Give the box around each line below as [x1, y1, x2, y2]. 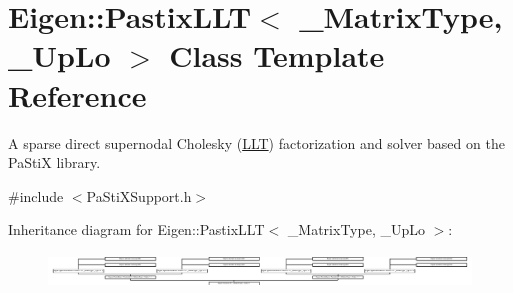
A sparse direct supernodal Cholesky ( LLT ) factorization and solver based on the [8, 132, 505, 153]
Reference [8, 74, 147, 115]
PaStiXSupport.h [86, 185, 192, 206]
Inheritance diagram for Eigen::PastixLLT [8, 219, 265, 240]
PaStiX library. [8, 152, 101, 173]
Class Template [169, 35, 385, 76]
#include [8, 185, 64, 206]
